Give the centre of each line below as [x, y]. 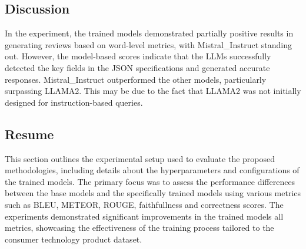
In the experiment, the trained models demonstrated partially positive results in [149, 33]
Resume [29, 134]
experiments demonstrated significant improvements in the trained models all [144, 216]
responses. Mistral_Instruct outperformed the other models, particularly [136, 79]
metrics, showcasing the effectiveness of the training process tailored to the [139, 228]
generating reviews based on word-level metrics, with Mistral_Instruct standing [148, 44]
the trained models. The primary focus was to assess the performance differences [150, 181]
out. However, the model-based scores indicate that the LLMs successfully [138, 56]
